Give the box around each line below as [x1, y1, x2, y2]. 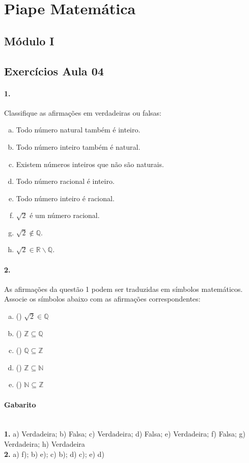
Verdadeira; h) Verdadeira [4, 439, 85, 449]
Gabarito [4, 399, 36, 410]
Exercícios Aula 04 [4, 63, 104, 78]
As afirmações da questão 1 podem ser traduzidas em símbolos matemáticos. [4, 283, 243, 294]
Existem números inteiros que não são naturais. [16, 158, 164, 169]
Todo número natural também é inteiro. [16, 124, 141, 135]
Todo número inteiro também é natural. [16, 141, 141, 152]
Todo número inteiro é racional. [16, 193, 115, 203]
